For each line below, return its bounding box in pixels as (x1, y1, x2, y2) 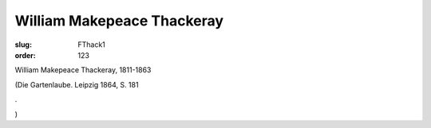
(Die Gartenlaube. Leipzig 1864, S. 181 (14, 80, 139, 89)
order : (14, 50, 36, 60)
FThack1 (77, 40, 105, 49)
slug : (14, 40, 32, 49)
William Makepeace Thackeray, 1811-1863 (14, 65, 152, 75)
